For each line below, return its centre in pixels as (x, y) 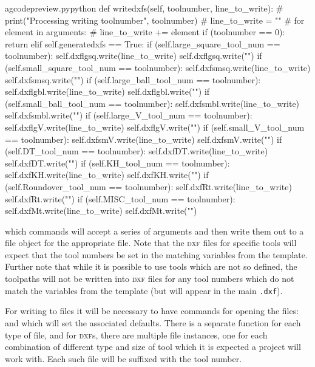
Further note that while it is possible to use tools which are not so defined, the (151, 266)
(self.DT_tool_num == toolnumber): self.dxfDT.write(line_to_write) (137, 151)
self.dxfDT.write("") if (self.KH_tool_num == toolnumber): (117, 163)
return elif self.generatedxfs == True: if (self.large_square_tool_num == (143, 43)
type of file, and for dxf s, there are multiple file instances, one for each (136, 334)
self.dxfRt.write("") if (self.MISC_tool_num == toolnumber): (120, 198)
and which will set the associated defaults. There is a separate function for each (153, 322)
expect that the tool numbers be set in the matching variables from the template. (156, 254)
